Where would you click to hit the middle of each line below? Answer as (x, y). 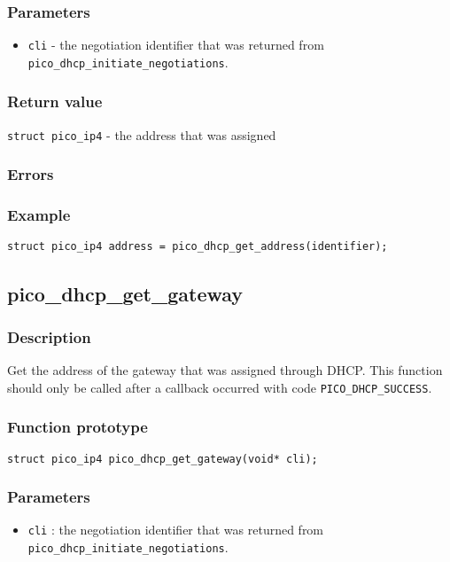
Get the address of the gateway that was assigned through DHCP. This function (225, 370)
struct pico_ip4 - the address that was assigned (142, 134)
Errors (31, 174)
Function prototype (78, 427)
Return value (55, 101)
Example (39, 215)
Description (49, 336)
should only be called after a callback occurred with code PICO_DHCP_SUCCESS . (220, 387)
